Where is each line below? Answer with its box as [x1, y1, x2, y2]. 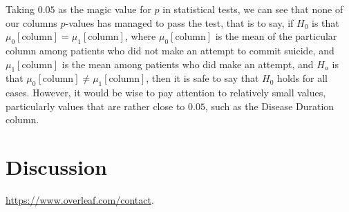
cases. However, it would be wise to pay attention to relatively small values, [6, 85, 326, 100]
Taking [6, 2, 35, 16]
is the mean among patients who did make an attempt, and [62, 56, 314, 71]
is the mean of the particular [215, 29, 337, 43]
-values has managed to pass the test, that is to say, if [65, 15, 294, 30]
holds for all [277, 71, 328, 85]
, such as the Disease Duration [205, 98, 334, 113]
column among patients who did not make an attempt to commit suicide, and [6, 43, 334, 57]
